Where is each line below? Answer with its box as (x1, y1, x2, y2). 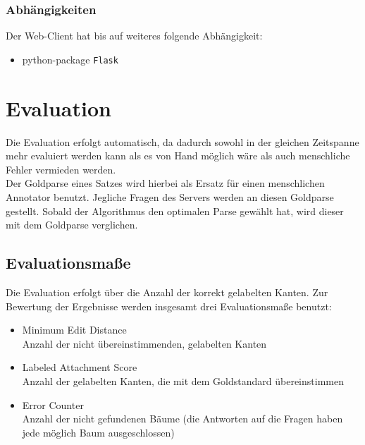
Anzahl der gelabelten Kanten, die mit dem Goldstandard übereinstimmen (22, 373, 344, 388)
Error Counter (22, 397, 84, 412)
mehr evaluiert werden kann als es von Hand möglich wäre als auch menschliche (6, 148, 350, 163)
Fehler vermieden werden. (6, 161, 116, 176)
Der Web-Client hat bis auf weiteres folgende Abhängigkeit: (6, 28, 263, 43)
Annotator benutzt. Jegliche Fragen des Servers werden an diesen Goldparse (6, 189, 334, 204)
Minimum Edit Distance (22, 322, 127, 337)
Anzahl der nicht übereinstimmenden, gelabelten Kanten (22, 336, 267, 350)
